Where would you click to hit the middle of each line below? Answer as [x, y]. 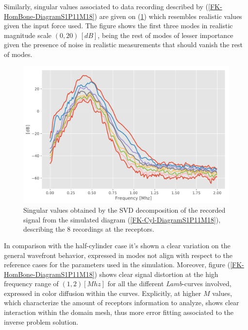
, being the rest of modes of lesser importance [165, 35]
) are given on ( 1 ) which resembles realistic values [168, 16]
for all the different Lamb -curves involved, [169, 284]
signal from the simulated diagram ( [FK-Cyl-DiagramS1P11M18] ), [122, 219]
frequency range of [31, 284]
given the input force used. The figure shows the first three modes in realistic [118, 26]
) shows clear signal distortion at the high [156, 274]
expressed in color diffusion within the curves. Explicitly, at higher [103, 293]
